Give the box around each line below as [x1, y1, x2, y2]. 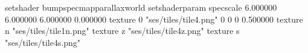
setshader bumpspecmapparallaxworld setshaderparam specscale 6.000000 [5, 1, 277, 13]
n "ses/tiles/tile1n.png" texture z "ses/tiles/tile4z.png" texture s [5, 24, 240, 37]
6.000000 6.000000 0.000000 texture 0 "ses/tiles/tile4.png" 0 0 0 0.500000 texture [5, 13, 303, 25]
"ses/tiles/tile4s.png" [5, 36, 81, 48]
